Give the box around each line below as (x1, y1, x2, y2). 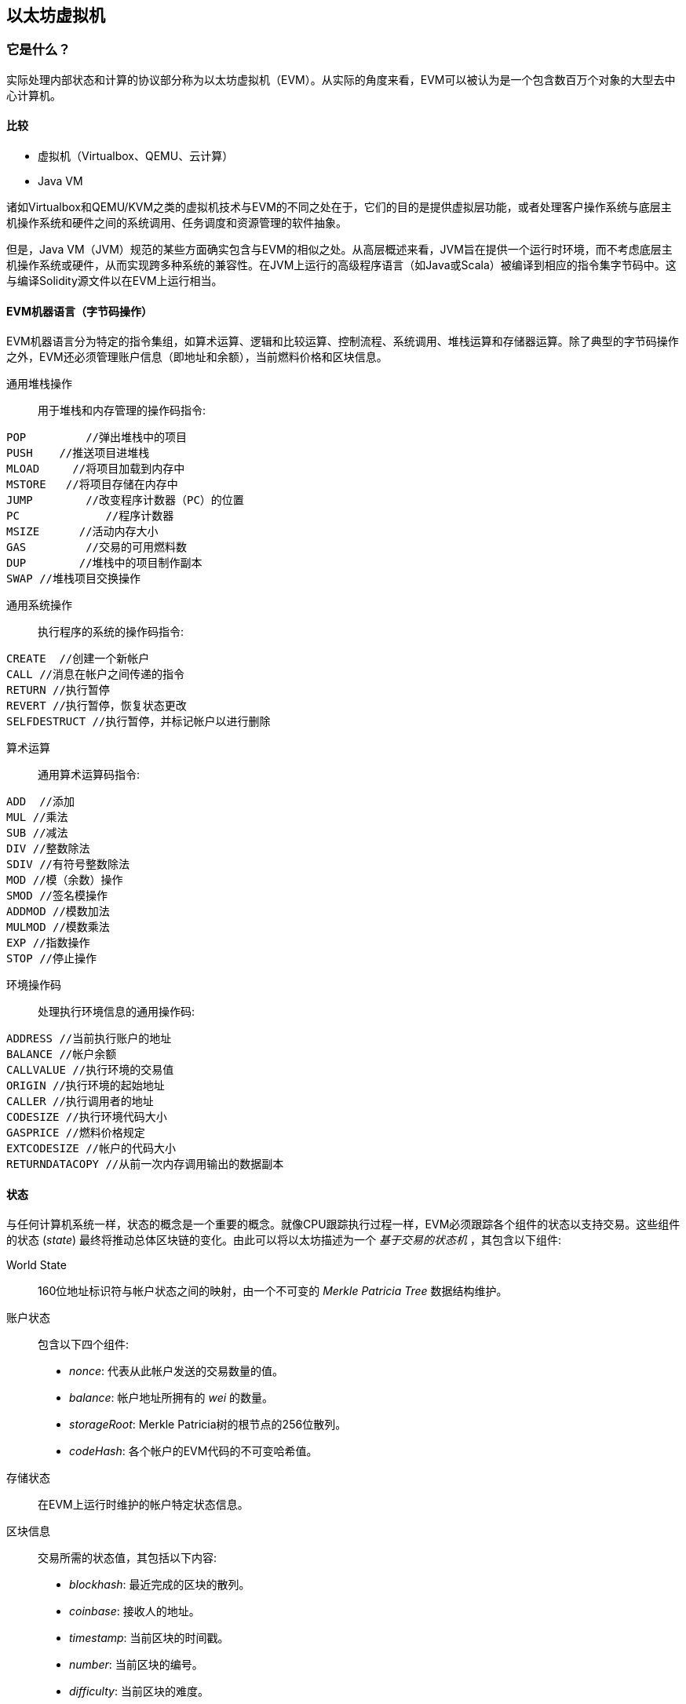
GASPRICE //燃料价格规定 (6, 1126, 145, 1140)
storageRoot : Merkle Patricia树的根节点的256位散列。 (69, 1418, 347, 1432)
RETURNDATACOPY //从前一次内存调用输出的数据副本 (6, 1158, 284, 1171)
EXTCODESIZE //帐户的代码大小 (6, 1142, 177, 1155)
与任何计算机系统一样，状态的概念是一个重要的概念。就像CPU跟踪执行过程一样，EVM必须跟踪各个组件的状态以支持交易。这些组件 (6, 1217, 681, 1231)
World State (6, 1258, 67, 1272)
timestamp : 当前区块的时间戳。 (69, 1631, 229, 1645)
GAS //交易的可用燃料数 (6, 541, 188, 554)
